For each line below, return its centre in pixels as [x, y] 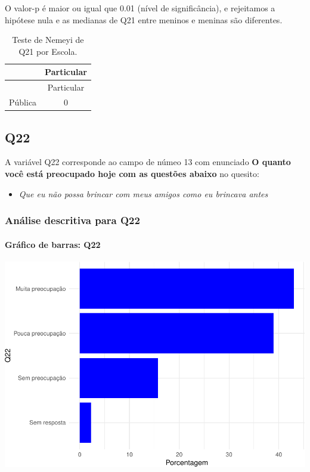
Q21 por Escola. [48, 51]
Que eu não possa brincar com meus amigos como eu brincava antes [143, 193]
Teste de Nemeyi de [48, 40]
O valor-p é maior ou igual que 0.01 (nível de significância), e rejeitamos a [140, 8]
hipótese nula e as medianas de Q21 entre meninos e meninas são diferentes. [144, 19]
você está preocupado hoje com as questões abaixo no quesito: [132, 173]
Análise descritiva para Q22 [72, 220]
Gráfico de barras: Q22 [53, 244]
